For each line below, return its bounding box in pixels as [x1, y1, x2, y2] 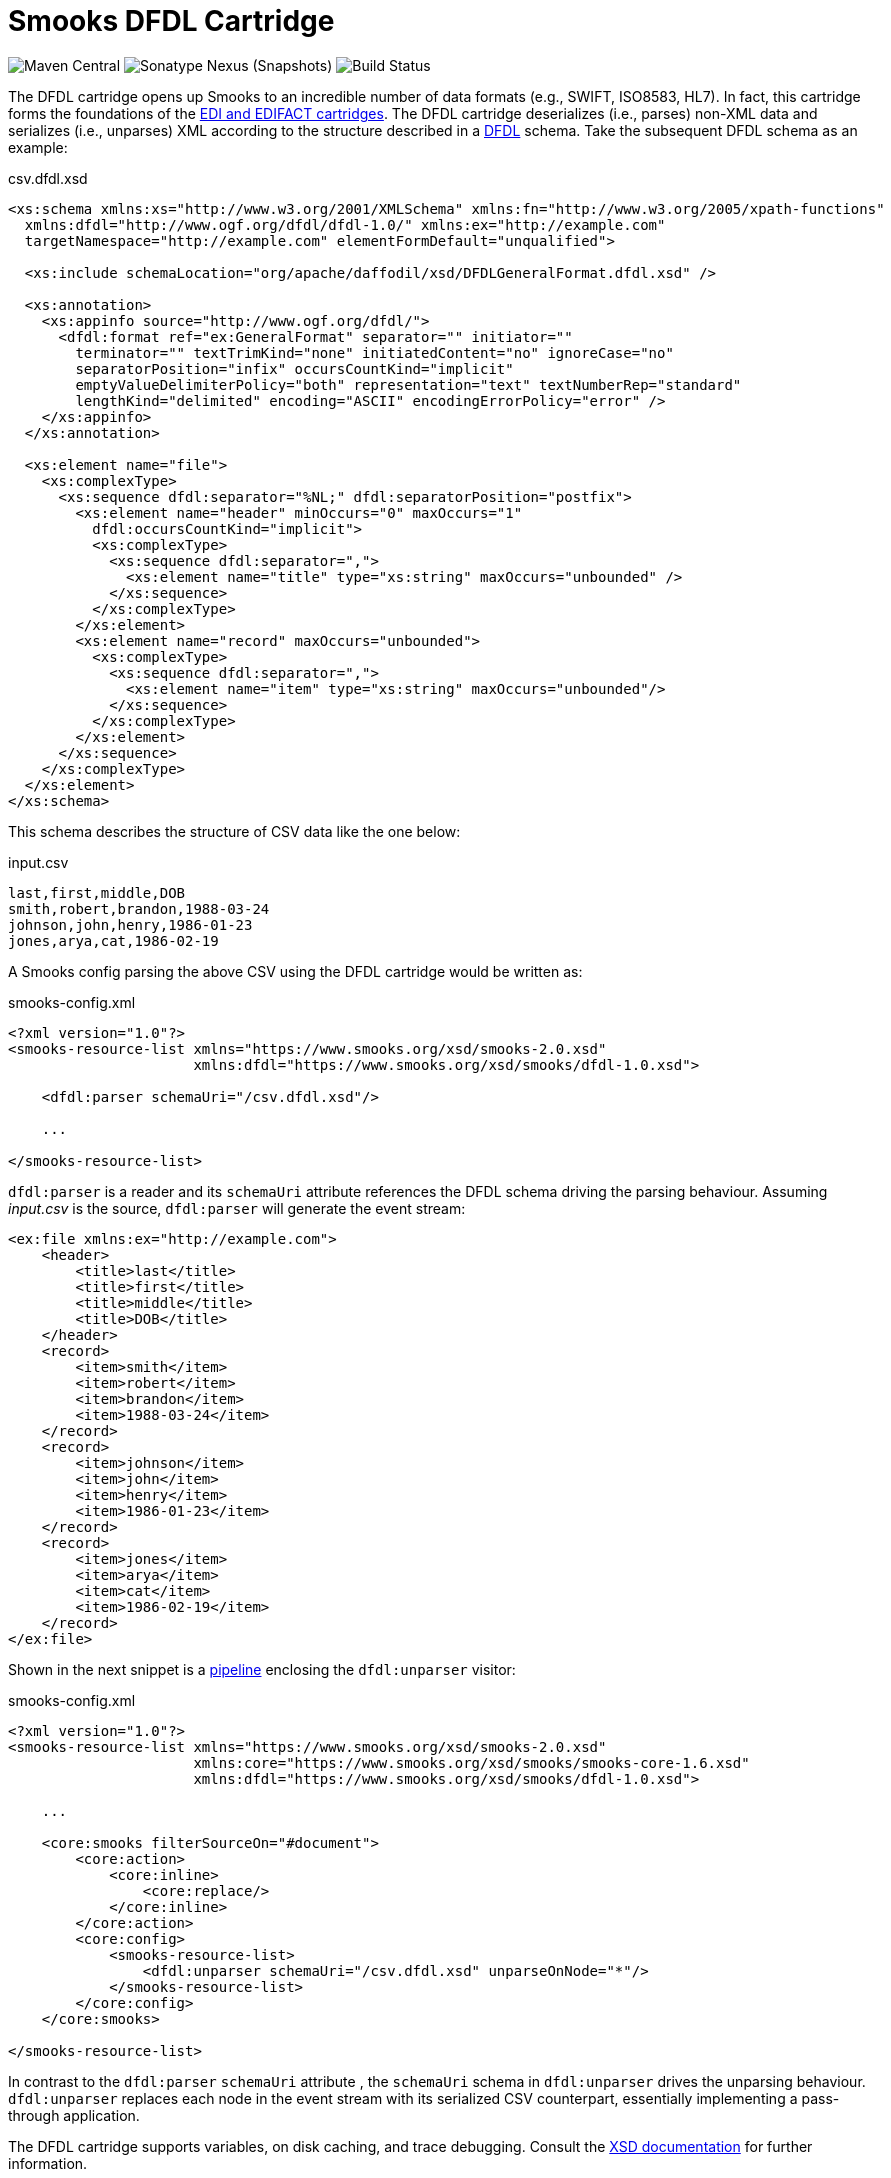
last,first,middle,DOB [8, 884, 186, 901]
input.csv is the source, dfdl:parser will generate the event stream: [8, 1199, 466, 1217]
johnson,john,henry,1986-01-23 [8, 916, 253, 933]
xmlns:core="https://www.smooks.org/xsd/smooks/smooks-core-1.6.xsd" [193, 1754, 750, 1771]
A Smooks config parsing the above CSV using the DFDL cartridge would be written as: [8, 962, 583, 980]
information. [8, 2154, 88, 2172]
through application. [8, 2106, 140, 2124]
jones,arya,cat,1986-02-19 [8, 932, 219, 949]
